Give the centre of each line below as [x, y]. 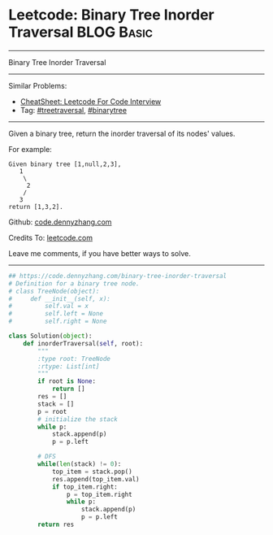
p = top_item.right [99, 494]
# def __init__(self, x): [60, 298]
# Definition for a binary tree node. [74, 283]
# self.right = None [58, 322]
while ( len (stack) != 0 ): [80, 464]
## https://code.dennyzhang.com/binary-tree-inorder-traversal [118, 276]
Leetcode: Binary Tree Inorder [111, 15]
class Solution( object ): [50, 336]
